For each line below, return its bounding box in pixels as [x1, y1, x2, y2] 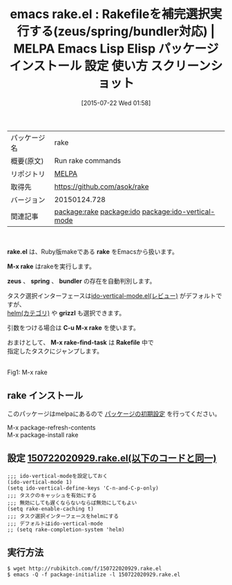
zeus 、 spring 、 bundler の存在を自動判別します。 [7, 277, 156, 285]
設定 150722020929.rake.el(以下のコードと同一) [7, 452, 217, 464]
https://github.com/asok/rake [54, 181, 149, 191]
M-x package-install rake [7, 430, 79, 439]
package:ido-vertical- [142, 207, 215, 216]
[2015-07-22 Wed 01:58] [81, 98, 151, 107]
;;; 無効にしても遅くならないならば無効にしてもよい [7, 499, 137, 506]
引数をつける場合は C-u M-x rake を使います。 [7, 323, 139, 332]
